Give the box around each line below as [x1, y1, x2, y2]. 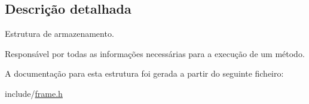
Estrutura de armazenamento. [5, 27, 114, 40]
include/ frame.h [5, 87, 63, 99]
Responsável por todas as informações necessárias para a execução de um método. [5, 47, 305, 59]
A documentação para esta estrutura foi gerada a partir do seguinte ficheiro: [5, 67, 284, 80]
